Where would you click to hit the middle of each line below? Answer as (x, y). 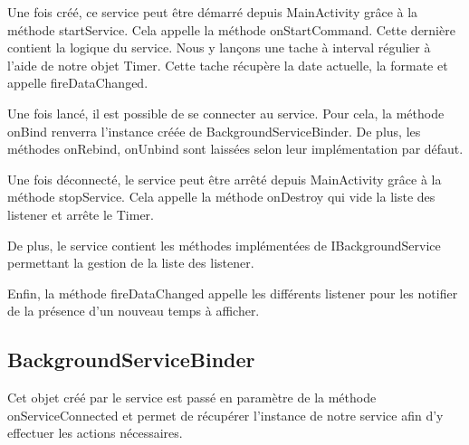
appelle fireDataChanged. (78, 83)
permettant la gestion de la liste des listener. (131, 263)
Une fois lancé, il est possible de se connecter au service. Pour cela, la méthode (226, 113)
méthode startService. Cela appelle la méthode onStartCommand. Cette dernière (231, 29)
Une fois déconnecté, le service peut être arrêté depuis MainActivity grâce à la (225, 179)
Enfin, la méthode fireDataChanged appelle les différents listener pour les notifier (233, 293)
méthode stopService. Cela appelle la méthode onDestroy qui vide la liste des (221, 197)
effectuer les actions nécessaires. (95, 433)
